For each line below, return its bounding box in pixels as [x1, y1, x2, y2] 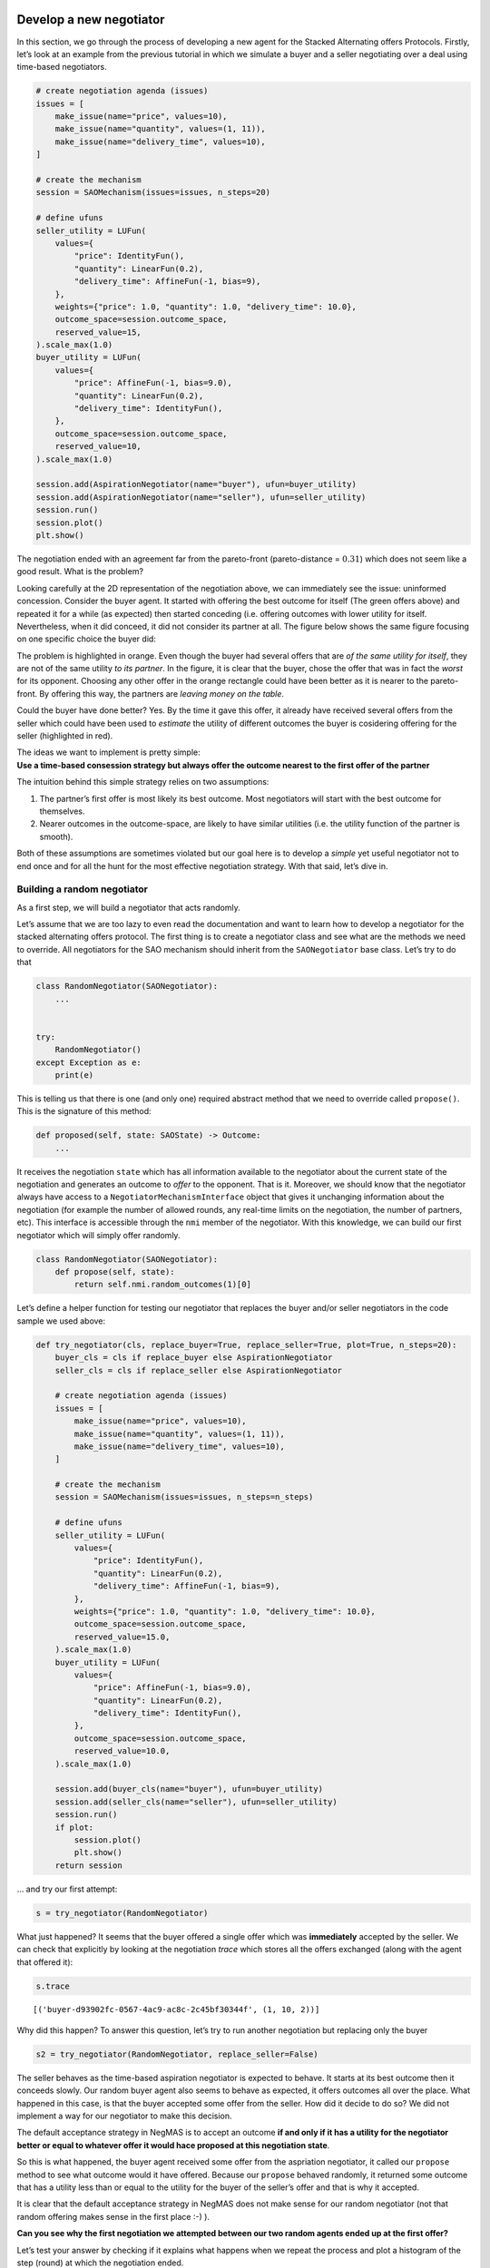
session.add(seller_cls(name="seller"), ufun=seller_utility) [54, 1796, 338, 1807]
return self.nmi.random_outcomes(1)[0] [73, 1279, 251, 1290]
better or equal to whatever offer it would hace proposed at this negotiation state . [16, 2139, 330, 2150]
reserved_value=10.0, [73, 1746, 171, 1756]
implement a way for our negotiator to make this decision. [16, 2110, 232, 2122]
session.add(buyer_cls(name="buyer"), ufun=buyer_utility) [54, 1784, 324, 1794]
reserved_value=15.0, [73, 1631, 171, 1642]
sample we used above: [16, 1315, 106, 1326]
